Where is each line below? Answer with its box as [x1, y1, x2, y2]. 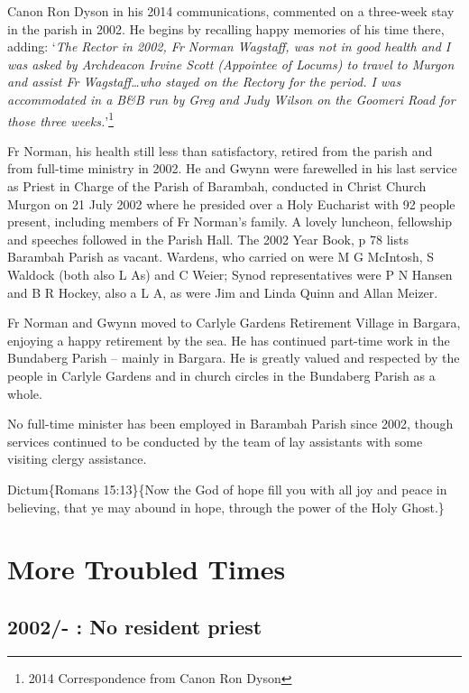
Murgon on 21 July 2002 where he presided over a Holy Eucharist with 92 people [7, 194, 455, 213]
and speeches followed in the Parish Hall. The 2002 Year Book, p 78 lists [7, 229, 409, 248]
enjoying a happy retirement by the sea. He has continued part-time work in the [7, 330, 450, 349]
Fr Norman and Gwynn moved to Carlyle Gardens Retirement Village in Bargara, [7, 313, 461, 332]
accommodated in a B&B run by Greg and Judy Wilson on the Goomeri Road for [7, 89, 455, 108]
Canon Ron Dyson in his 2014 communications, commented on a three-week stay [7, 2, 455, 20]
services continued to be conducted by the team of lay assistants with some [7, 431, 423, 450]
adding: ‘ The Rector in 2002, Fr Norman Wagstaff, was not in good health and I [7, 37, 451, 56]
